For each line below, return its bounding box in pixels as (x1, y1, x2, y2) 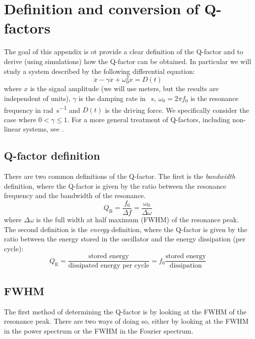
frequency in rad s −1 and (4, 103, 80, 115)
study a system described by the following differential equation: (4, 66, 195, 76)
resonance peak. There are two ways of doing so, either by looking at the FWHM (4, 316, 249, 326)
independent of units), (4, 93, 71, 103)
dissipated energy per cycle (68, 262, 150, 270)
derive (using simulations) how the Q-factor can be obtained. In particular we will (4, 56, 252, 66)
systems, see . (23, 124, 64, 134)
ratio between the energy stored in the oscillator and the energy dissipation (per (4, 234, 246, 244)
